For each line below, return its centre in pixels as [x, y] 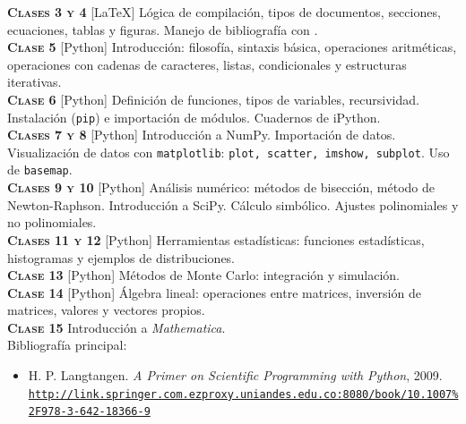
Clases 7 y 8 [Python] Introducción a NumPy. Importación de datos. [202, 135]
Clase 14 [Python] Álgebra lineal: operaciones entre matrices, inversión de [214, 292]
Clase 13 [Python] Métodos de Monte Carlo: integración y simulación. [203, 275]
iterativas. [35, 82]
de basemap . [40, 170]
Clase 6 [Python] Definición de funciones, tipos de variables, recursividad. [213, 99]
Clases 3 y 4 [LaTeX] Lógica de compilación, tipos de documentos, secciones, [224, 12]
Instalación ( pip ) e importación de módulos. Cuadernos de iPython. [194, 117]
